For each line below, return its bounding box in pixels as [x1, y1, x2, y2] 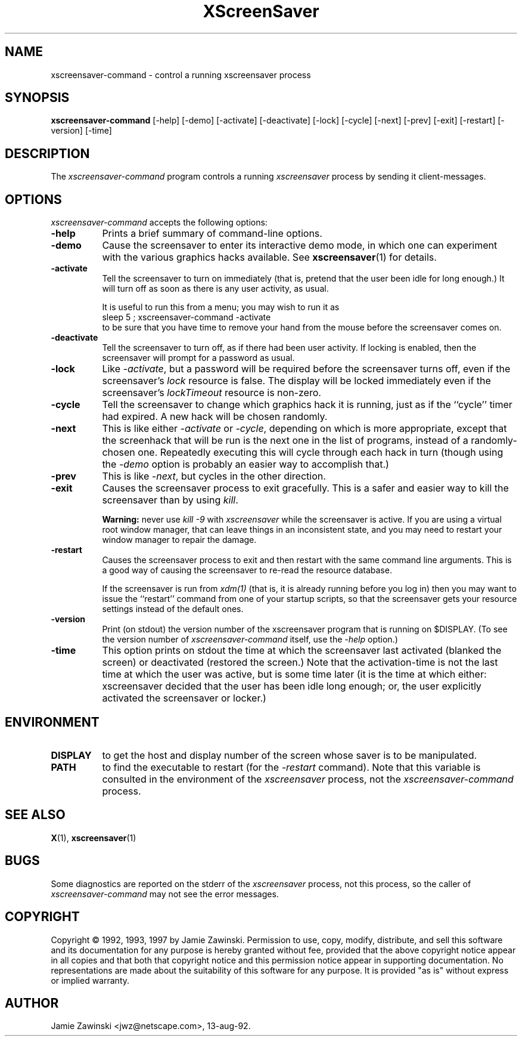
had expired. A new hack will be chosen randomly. [102, 410, 328, 423]
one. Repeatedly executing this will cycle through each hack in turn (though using [138, 446, 504, 459]
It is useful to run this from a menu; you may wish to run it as [102, 302, 340, 313]
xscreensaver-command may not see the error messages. [51, 888, 279, 899]
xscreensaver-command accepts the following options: [51, 217, 268, 228]
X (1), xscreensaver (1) [51, 832, 136, 843]
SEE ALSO [5, 807, 66, 823]
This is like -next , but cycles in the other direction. [102, 470, 326, 483]
